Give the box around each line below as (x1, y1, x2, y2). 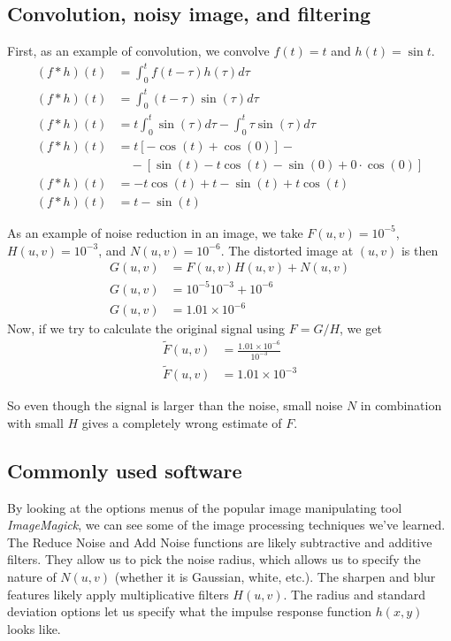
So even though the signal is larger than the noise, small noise (7, 396, 343, 415)
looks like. (7, 619, 61, 637)
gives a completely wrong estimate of (81, 413, 282, 431)
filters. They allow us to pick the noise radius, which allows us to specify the (7, 550, 421, 569)
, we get (340, 319, 382, 338)
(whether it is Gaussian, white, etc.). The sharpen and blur (114, 567, 436, 585)
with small (7, 413, 64, 431)
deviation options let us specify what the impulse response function (7, 602, 371, 621)
